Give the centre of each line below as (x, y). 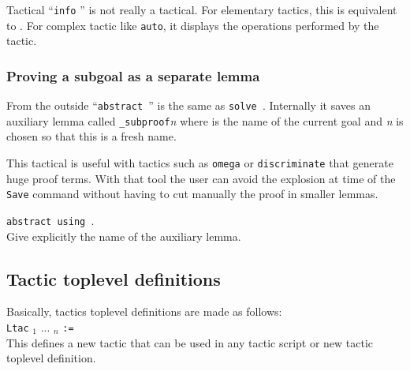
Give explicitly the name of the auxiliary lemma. (124, 236)
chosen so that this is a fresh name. (91, 136)
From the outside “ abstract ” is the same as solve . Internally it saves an (188, 105)
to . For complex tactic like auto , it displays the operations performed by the (193, 25)
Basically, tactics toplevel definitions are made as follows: (144, 311)
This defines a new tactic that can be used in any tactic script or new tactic (190, 342)
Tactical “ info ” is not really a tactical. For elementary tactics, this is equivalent (202, 9)
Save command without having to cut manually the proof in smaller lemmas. (192, 194)
